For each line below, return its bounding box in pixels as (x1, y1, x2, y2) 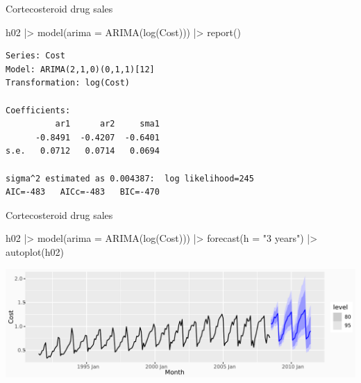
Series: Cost (6, 51, 65, 61)
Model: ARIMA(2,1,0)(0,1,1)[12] (6, 64, 155, 74)
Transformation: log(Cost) (6, 78, 130, 88)
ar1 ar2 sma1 (55, 119, 160, 129)
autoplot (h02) (6, 244, 65, 259)
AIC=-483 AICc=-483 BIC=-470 (6, 187, 160, 197)
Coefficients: (6, 105, 71, 115)
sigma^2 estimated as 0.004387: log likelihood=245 (6, 173, 254, 184)
